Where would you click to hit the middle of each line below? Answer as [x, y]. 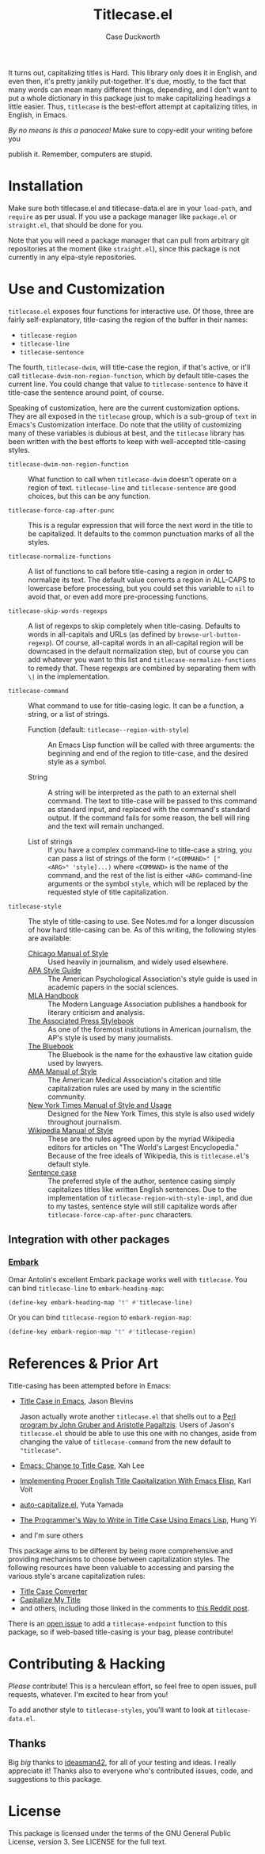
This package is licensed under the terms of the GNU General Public [119, 1833]
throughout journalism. [85, 1122]
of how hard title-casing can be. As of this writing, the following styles [142, 929]
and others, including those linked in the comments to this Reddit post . [134, 1608]
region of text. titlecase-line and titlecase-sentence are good [132, 487]
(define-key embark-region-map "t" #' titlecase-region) [102, 1332]
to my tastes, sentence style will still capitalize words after [142, 1206]
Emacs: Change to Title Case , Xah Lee [82, 1465]
